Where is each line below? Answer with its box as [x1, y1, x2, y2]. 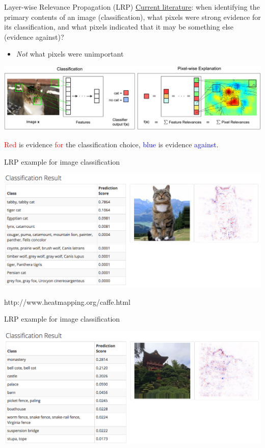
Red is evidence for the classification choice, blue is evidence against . [4, 139, 219, 150]
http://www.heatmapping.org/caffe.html [4, 296, 130, 307]
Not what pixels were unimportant [16, 48, 124, 59]
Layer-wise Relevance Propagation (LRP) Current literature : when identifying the [4, 2, 260, 12]
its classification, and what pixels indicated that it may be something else [4, 21, 234, 32]
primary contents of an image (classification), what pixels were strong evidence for [4, 11, 261, 22]
